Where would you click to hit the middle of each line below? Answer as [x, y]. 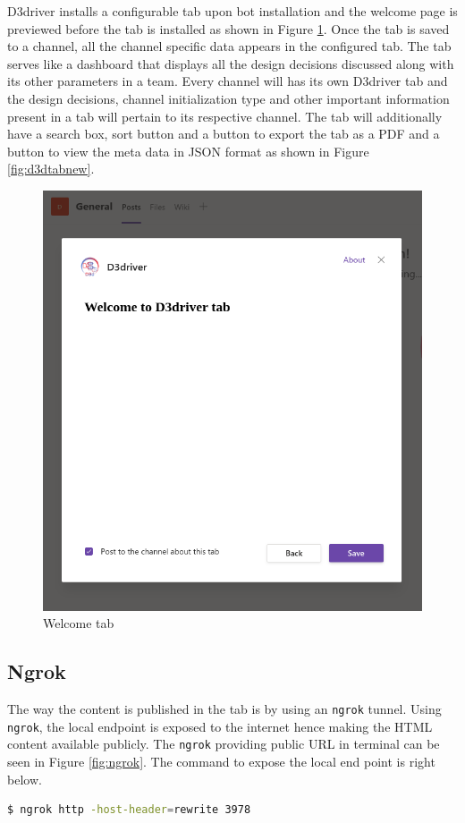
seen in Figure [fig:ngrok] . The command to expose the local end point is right [221, 761]
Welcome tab [79, 623]
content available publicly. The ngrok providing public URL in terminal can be [224, 744]
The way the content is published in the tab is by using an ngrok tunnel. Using [224, 708]
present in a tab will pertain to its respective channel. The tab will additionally [225, 116]
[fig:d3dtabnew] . [51, 169]
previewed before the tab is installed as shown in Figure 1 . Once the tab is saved [228, 28]
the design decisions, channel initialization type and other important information [228, 98]
